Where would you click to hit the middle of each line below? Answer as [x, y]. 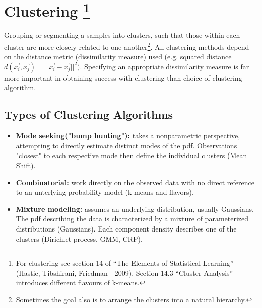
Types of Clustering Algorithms [89, 114]
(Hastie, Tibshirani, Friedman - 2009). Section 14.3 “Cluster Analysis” [124, 273]
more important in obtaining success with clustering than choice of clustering [123, 77]
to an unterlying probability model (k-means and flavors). [105, 192]
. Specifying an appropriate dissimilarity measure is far [165, 66]
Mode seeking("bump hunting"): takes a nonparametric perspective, [128, 136]
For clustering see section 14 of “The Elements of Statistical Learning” [125, 263]
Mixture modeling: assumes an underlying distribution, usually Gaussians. [135, 209]
